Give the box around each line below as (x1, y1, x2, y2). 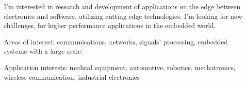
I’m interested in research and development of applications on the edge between (4, 1, 241, 11)
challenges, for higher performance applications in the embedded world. (4, 20, 216, 30)
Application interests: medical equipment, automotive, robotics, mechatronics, (4, 62, 236, 72)
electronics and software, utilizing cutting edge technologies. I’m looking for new (4, 11, 243, 21)
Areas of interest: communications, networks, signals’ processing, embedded (4, 36, 228, 46)
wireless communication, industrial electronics (4, 71, 140, 82)
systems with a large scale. (4, 46, 83, 56)
